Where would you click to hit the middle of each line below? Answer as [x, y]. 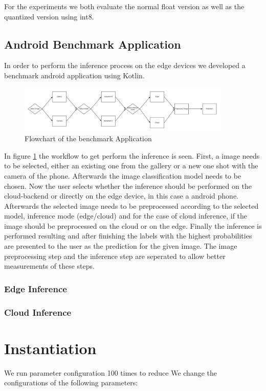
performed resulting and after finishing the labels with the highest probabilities [128, 236]
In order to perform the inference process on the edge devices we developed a [125, 65]
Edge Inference [36, 288]
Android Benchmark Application [93, 44]
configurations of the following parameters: [71, 383]
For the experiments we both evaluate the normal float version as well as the [124, 6]
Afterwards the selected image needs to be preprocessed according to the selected [131, 205]
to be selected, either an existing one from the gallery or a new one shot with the [131, 166]
